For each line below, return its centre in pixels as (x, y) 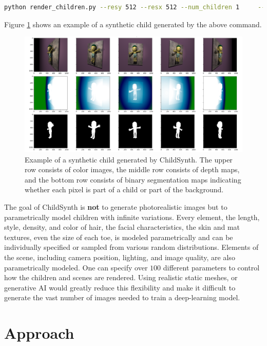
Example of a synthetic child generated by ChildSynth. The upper (129, 159)
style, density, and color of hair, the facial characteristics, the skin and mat (122, 227)
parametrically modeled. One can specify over (76, 267)
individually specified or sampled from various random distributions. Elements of (131, 247)
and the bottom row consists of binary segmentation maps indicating (133, 179)
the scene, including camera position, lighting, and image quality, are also (120, 257)
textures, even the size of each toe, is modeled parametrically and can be (119, 237)
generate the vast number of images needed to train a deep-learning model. (122, 297)
